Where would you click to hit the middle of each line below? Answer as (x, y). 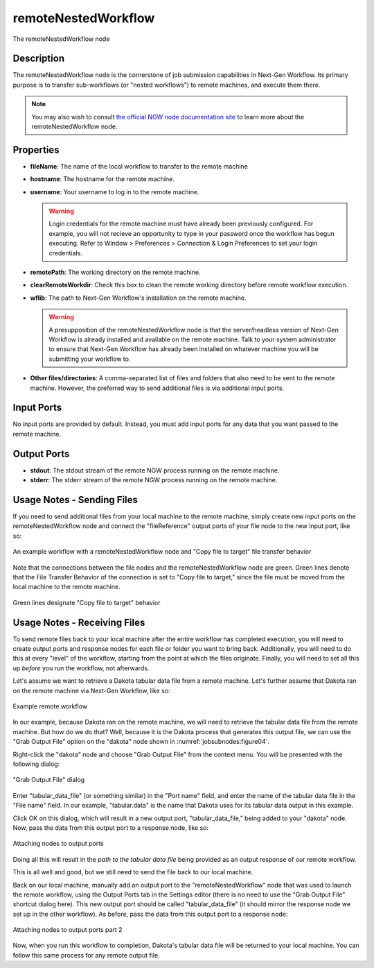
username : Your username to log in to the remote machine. (115, 192)
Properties (36, 150)
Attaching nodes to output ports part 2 (68, 930)
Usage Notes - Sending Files (75, 500)
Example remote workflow (50, 706)
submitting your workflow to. (90, 359)
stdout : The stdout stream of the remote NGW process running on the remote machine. (155, 470)
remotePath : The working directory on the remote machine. (115, 272)
